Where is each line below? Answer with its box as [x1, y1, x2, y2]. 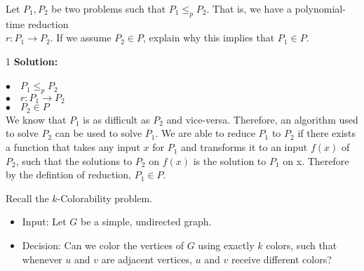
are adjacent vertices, [101, 251, 192, 266]
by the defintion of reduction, [6, 167, 131, 182]
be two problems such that [51, 1, 166, 15]
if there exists [297, 126, 356, 140]
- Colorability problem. [57, 190, 153, 205]
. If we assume [50, 30, 112, 45]
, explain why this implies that [142, 30, 275, 45]
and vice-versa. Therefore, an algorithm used [166, 112, 358, 126]
